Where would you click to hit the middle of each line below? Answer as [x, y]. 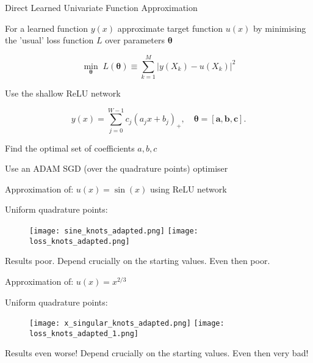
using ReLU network [188, 189]
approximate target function [170, 28]
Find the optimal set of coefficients [70, 148]
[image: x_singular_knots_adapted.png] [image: [127, 324]
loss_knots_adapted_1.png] [84, 333]
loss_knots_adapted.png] [80, 241]
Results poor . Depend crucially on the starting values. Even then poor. [138, 261]
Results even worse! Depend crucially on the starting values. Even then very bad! [157, 353]
